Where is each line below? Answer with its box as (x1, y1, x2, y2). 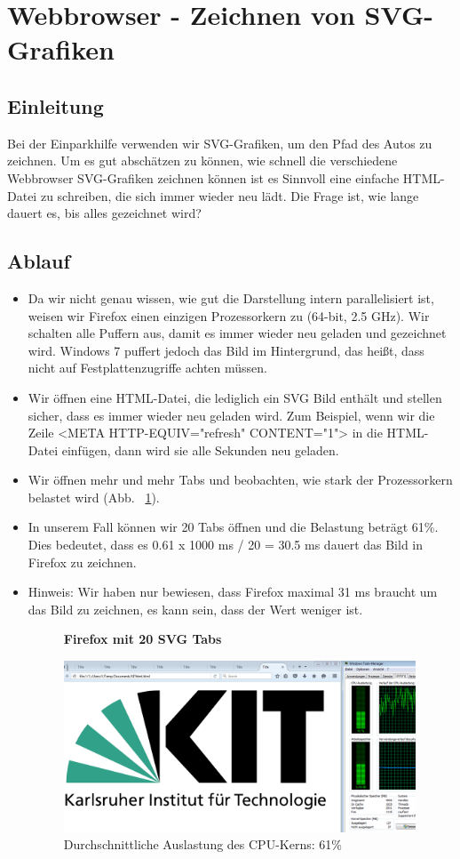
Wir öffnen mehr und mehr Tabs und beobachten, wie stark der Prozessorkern (28, 470, 453, 489)
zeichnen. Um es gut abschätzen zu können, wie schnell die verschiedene (7, 151, 398, 170)
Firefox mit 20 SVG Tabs (63, 630, 222, 648)
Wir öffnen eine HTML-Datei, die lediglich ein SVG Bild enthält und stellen (28, 388, 442, 406)
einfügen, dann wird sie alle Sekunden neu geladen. (61, 440, 339, 459)
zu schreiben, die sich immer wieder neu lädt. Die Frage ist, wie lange (40, 186, 419, 205)
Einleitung (7, 92, 104, 119)
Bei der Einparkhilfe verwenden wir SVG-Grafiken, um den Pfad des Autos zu (7, 133, 432, 152)
